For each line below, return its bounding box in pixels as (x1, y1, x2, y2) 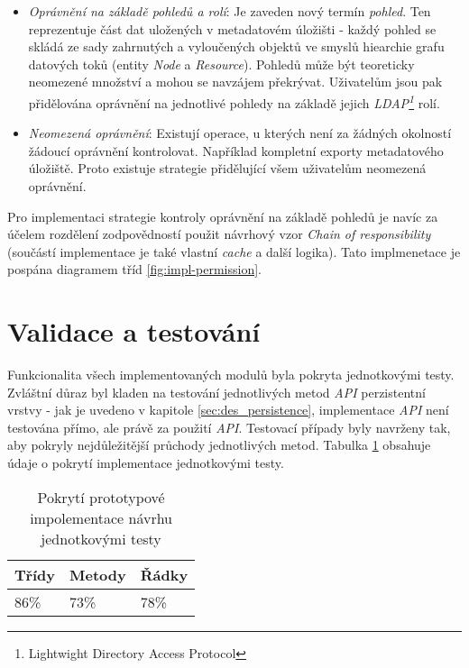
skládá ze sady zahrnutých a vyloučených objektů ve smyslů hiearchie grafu (28, 37, 445, 56)
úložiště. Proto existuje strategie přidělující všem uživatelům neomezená (28, 159, 427, 178)
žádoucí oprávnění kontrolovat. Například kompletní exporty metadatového (28, 141, 444, 160)
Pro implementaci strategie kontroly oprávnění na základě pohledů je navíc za (7, 206, 438, 225)
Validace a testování (7, 313, 261, 350)
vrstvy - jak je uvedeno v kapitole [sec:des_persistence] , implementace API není (7, 400, 449, 419)
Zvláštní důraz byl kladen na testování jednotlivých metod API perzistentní (7, 382, 426, 401)
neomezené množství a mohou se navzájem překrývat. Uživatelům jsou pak (28, 72, 443, 91)
